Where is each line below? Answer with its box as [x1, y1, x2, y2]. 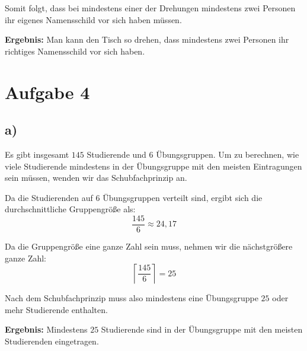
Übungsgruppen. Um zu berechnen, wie [156, 148, 299, 160]
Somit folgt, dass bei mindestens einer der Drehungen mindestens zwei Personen [5, 2, 296, 14]
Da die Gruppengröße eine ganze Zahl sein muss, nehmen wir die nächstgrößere [5, 240, 293, 252]
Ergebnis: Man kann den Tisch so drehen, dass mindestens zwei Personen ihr [5, 33, 289, 46]
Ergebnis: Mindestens [5, 323, 88, 336]
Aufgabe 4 [5, 79, 90, 104]
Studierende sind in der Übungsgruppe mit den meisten [101, 323, 303, 336]
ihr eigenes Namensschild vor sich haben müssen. [5, 13, 182, 25]
